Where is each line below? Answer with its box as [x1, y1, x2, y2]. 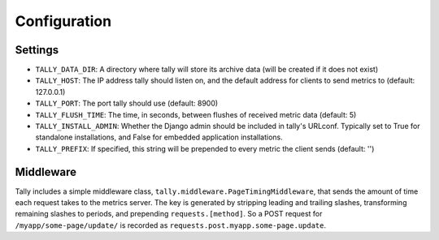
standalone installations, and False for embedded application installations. [35, 132, 284, 142]
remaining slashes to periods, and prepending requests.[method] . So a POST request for [15, 209, 323, 219]
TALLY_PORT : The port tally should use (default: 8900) [35, 98, 219, 109]
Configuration [15, 12, 112, 30]
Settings [15, 43, 59, 57]
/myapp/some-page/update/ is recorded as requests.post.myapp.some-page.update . [15, 220, 327, 230]
